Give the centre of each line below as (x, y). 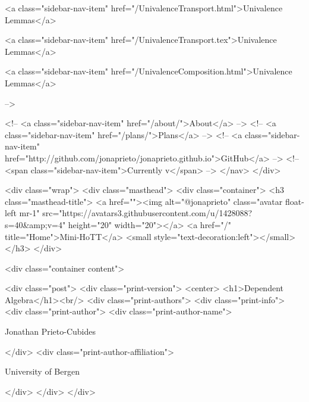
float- (294, 201)
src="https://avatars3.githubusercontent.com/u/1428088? (147, 213)
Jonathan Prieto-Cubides (50, 331)
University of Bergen (42, 371)
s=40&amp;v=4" (35, 224)
